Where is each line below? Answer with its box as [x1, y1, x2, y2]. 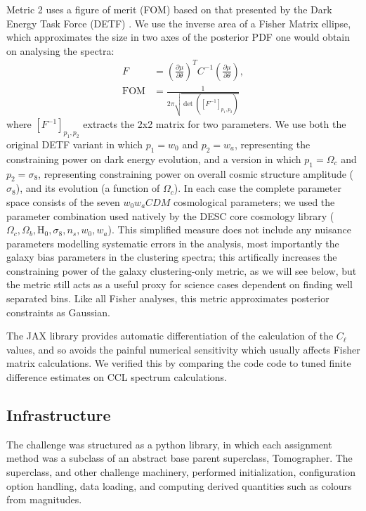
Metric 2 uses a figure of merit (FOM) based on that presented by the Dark [6, 2, 332, 16]
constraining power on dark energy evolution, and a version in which [6, 151, 301, 166]
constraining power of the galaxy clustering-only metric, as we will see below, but [6, 263, 357, 278]
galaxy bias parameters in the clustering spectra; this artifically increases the [6, 250, 337, 264]
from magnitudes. [6, 492, 82, 507]
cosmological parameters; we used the [173, 194, 335, 209]
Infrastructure [6, 404, 111, 426]
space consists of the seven [6, 194, 120, 209]
